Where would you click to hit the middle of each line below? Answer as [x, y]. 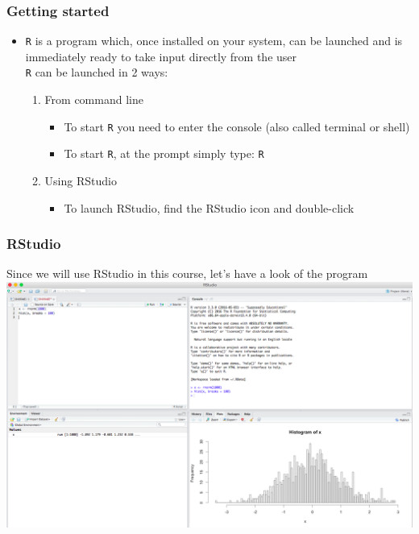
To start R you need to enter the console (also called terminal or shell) [237, 126]
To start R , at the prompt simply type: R [164, 153]
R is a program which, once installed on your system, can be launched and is [214, 41]
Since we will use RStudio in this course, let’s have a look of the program [187, 273]
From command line [94, 99]
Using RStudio [81, 181]
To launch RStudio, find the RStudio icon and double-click [209, 207]
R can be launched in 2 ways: [97, 72]
